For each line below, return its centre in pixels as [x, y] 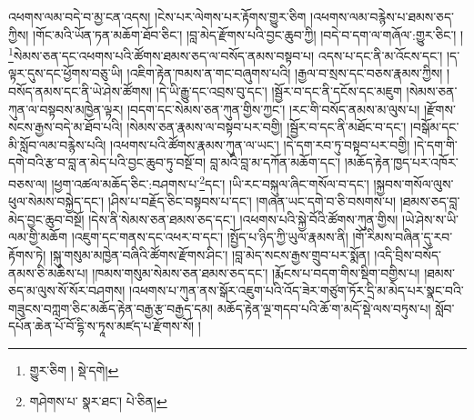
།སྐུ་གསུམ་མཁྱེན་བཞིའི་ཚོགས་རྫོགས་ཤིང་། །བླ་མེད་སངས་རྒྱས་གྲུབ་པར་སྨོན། [210, 255]
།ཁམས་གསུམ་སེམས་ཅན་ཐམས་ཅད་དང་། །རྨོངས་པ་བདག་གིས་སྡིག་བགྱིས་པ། [256, 272]
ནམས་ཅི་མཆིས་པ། [48, 272]
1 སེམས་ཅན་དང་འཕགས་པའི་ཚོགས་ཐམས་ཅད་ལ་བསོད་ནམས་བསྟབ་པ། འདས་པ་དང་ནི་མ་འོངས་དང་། [226, 54]
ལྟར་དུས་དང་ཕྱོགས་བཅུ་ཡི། [66, 73]
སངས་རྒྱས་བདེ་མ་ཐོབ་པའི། [66, 127]
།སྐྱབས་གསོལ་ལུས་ [413, 183]
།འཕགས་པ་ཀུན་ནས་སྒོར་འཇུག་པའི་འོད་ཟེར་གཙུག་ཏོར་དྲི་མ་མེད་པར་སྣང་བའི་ [296, 290]
